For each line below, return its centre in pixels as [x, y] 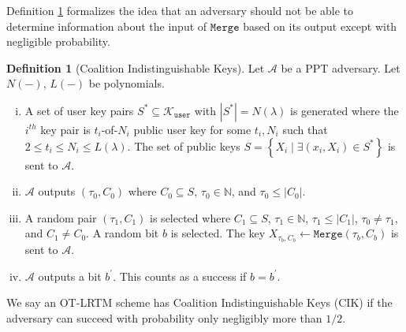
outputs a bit [70, 276]
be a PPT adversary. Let [341, 67]
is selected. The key [218, 233]
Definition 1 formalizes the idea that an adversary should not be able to [180, 10]
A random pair [61, 217]
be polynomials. [127, 83]
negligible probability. [58, 41]
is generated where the [345, 110]
